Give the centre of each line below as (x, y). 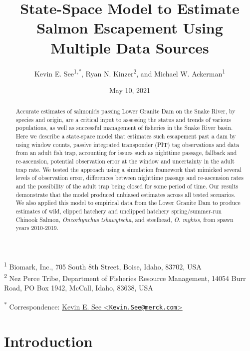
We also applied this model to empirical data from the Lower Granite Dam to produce (128, 203)
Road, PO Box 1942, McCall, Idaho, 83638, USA (79, 288)
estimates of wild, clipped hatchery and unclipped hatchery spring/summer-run (119, 211)
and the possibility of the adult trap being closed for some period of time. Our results (127, 186)
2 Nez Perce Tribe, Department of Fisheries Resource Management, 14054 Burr (125, 277)
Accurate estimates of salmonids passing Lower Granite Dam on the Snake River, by (125, 111)
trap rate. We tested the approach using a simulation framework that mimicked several (129, 169)
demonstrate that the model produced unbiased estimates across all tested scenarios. (125, 194)
